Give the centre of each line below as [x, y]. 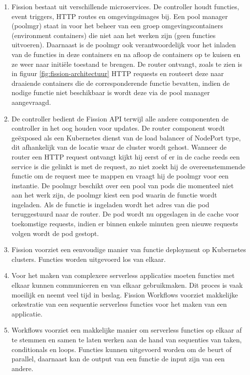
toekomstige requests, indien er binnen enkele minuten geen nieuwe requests [125, 224]
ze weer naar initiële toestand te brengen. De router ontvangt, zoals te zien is [127, 64]
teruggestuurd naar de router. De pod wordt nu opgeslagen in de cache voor [125, 214]
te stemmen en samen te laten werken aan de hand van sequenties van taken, [127, 339]
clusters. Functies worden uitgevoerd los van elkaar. [89, 259]
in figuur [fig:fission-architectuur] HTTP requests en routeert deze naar [118, 73]
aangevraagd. [31, 102]
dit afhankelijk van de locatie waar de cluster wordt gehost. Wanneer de [119, 147]
